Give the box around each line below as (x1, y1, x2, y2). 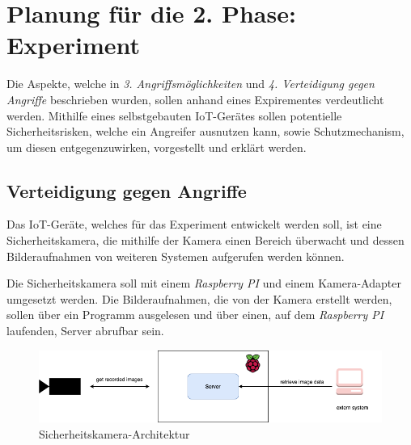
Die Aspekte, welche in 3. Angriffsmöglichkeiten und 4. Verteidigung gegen (6, 75, 375, 92)
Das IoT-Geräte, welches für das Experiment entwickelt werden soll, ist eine (6, 216, 382, 233)
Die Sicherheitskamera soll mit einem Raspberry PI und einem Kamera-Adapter (6, 275, 401, 292)
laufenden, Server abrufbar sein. (6, 322, 164, 339)
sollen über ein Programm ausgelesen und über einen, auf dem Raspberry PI (6, 306, 384, 323)
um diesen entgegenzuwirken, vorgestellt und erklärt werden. (6, 138, 307, 155)
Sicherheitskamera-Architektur (39, 425, 190, 442)
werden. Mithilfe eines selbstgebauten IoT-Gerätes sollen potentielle (6, 107, 342, 124)
